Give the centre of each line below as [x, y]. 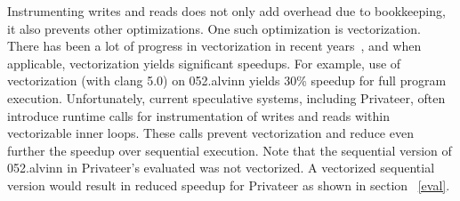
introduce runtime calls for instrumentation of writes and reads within [198, 115]
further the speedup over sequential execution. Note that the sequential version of [230, 150]
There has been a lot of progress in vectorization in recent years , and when [214, 46]
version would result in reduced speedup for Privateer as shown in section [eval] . [229, 185]
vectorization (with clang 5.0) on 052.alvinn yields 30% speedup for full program [227, 80]
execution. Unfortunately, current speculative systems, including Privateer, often [226, 97]
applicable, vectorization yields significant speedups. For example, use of [204, 63]
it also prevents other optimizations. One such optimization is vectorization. [214, 28]
